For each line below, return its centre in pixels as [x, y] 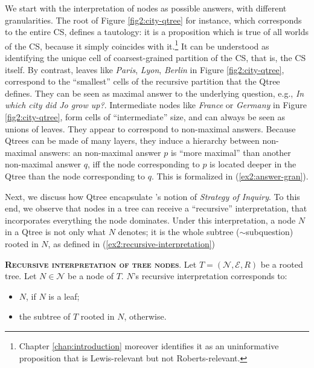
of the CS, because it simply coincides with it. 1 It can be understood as [137, 45]
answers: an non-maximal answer [100, 152]
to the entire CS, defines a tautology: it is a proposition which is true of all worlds [157, 32]
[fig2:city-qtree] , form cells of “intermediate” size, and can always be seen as [145, 117]
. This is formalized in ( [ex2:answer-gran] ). [230, 176]
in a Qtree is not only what [55, 232]
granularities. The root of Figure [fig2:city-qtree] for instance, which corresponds [153, 20]
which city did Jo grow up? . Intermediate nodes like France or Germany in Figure [156, 105]
